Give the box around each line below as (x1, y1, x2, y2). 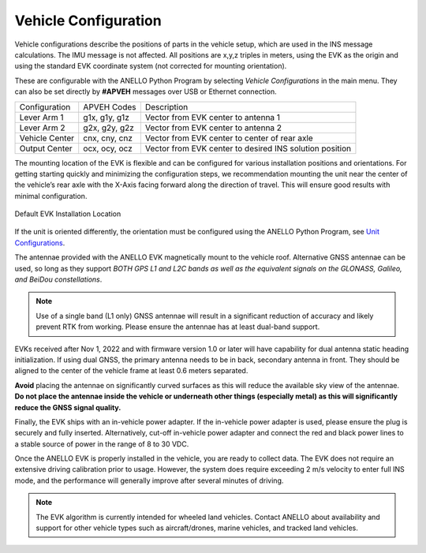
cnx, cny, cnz (83, 133, 133, 144)
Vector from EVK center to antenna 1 (144, 111, 280, 122)
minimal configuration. (14, 191, 88, 200)
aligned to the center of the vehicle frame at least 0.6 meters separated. (14, 366, 248, 376)
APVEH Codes (83, 101, 136, 112)
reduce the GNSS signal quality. (14, 402, 121, 412)
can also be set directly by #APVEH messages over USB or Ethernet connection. (14, 87, 277, 96)
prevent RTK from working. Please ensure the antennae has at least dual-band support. (35, 322, 320, 331)
